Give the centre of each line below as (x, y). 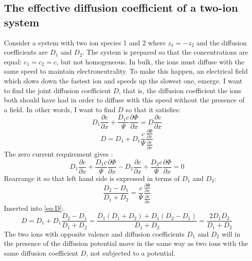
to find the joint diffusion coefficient (58, 90)
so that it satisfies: (153, 109)
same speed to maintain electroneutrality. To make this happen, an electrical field (126, 71)
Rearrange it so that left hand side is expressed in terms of (92, 178)
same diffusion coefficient (41, 253)
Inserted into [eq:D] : (34, 208)
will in (231, 233)
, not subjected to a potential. (131, 253)
